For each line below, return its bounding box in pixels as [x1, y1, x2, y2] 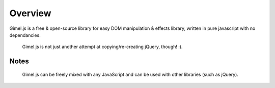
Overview [9, 8, 51, 19]
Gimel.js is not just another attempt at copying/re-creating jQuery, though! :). [22, 43, 183, 50]
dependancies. [9, 32, 41, 38]
